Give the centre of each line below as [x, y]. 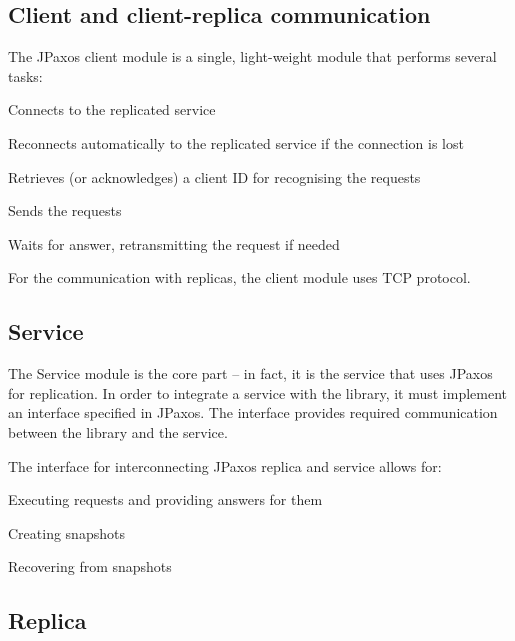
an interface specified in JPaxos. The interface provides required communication [253, 412]
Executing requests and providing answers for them [165, 499]
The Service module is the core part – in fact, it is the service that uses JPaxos [250, 373]
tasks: [25, 75]
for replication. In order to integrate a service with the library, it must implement [258, 392]
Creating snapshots [66, 532]
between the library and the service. [118, 431]
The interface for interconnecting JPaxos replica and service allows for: [225, 465]
